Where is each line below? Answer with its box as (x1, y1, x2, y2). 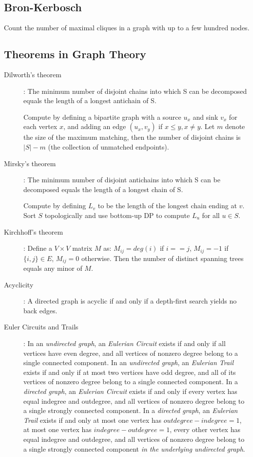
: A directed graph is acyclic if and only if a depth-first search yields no (23, 296, 237, 306)
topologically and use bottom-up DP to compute (44, 210, 190, 220)
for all (202, 210, 220, 220)
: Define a (23, 243, 52, 253)
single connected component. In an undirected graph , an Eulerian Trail (23, 357, 234, 368)
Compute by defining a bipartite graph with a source (23, 111, 181, 122)
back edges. (23, 305, 58, 315)
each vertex (23, 121, 58, 131)
